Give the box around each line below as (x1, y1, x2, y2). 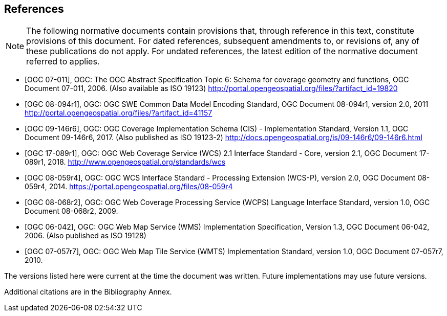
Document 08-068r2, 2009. (25, 207, 118, 216)
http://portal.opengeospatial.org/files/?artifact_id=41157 (25, 108, 212, 118)
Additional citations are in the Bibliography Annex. (4, 287, 172, 297)
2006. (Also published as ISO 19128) (25, 231, 146, 240)
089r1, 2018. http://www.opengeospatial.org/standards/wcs (25, 157, 226, 167)
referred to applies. (26, 56, 100, 67)
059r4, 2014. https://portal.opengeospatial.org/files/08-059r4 (25, 182, 233, 191)
